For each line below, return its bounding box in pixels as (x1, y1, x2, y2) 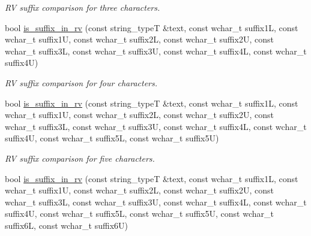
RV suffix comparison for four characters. (5, 76, 158, 89)
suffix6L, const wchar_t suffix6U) (5, 219, 128, 231)
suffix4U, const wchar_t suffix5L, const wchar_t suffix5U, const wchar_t (5, 207, 274, 220)
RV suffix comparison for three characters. (5, 1, 160, 13)
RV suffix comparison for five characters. (5, 152, 155, 164)
